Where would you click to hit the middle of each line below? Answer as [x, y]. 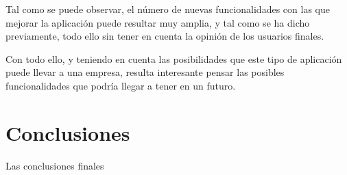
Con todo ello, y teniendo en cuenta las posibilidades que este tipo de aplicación [174, 58]
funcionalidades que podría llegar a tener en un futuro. [121, 85]
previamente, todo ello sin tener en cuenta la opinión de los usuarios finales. [165, 36]
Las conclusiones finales [55, 165]
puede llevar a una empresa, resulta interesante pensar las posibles [145, 72]
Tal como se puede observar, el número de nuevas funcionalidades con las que [168, 9]
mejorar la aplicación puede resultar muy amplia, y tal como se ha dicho [158, 22]
